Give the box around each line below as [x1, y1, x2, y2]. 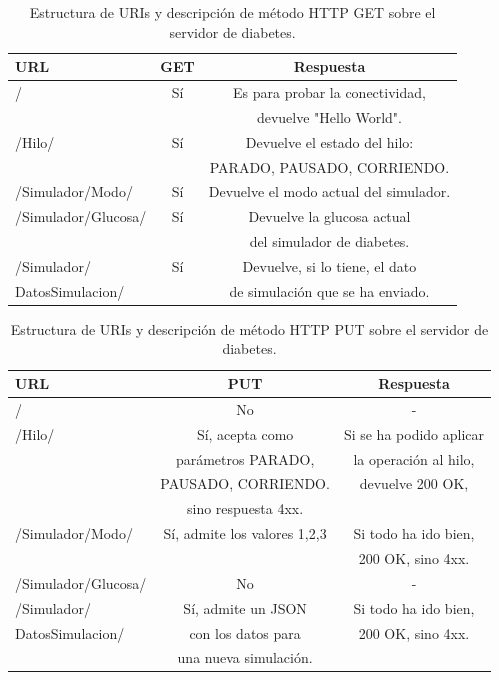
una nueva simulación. [177, 647, 313, 668]
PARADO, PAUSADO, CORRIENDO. [209, 156, 450, 177]
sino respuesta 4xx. [187, 498, 304, 519]
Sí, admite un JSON [183, 597, 307, 618]
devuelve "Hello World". [256, 106, 402, 127]
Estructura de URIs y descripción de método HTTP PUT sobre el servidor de [10, 318, 489, 339]
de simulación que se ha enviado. [229, 280, 430, 301]
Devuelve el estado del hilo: [245, 131, 414, 152]
